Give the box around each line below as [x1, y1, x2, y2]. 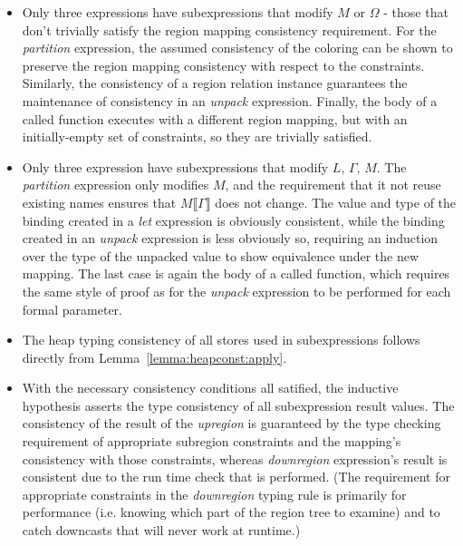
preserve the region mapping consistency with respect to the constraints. [22, 55, 425, 74]
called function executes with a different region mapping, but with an [22, 109, 408, 128]
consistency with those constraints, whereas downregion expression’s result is [22, 449, 448, 468]
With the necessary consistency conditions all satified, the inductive [22, 378, 399, 397]
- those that [383, 3, 449, 21]
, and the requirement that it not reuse [225, 175, 441, 194]
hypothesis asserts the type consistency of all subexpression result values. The [22, 395, 455, 414]
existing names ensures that [22, 192, 177, 211]
